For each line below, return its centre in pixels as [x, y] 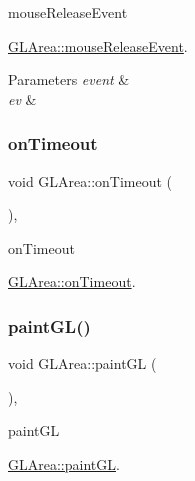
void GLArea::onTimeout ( [90, 180]
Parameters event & [69, 79]
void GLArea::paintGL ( [82, 363]
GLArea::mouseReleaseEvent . [98, 45]
